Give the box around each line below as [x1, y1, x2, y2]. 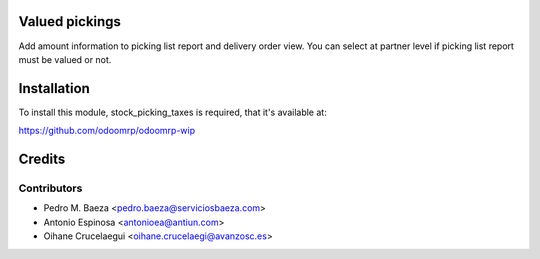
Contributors [18, 181, 83, 195]
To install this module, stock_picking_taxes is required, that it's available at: [18, 106, 327, 118]
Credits [18, 151, 66, 168]
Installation [18, 80, 90, 97]
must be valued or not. [18, 53, 112, 65]
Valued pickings [18, 13, 122, 30]
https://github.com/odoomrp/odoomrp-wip [18, 125, 196, 137]
